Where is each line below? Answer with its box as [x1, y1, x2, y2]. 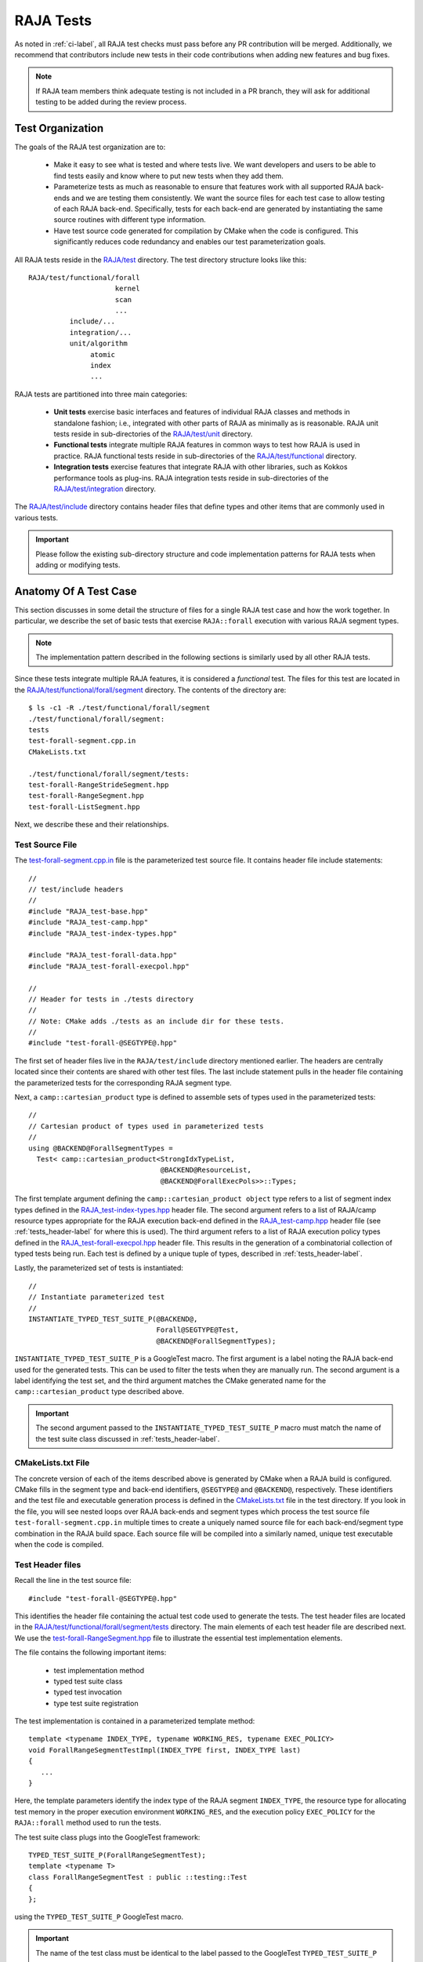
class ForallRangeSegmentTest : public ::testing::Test [28, 1873, 248, 1881]
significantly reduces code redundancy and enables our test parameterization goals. [53, 237, 327, 246]
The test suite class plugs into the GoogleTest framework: [14, 1833, 201, 1842]
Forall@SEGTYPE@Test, [156, 1326, 239, 1334]
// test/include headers [28, 884, 124, 894]
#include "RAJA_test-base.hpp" [28, 906, 149, 916]
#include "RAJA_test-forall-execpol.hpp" [28, 961, 190, 971]
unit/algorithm [69, 339, 128, 348]
